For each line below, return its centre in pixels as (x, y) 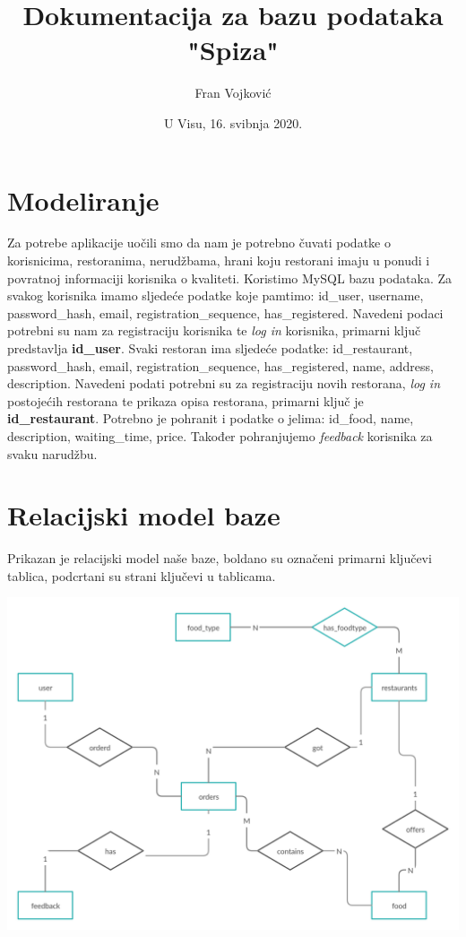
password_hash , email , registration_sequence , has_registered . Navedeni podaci (225, 312)
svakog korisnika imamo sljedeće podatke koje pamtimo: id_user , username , (216, 295)
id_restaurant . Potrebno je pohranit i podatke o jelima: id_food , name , (211, 418)
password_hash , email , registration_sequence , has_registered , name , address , (220, 365)
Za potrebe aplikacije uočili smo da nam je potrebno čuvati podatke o (199, 243)
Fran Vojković (233, 93)
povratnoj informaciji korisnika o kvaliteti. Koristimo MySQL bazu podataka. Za (230, 278)
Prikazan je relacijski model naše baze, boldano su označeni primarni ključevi (220, 558)
